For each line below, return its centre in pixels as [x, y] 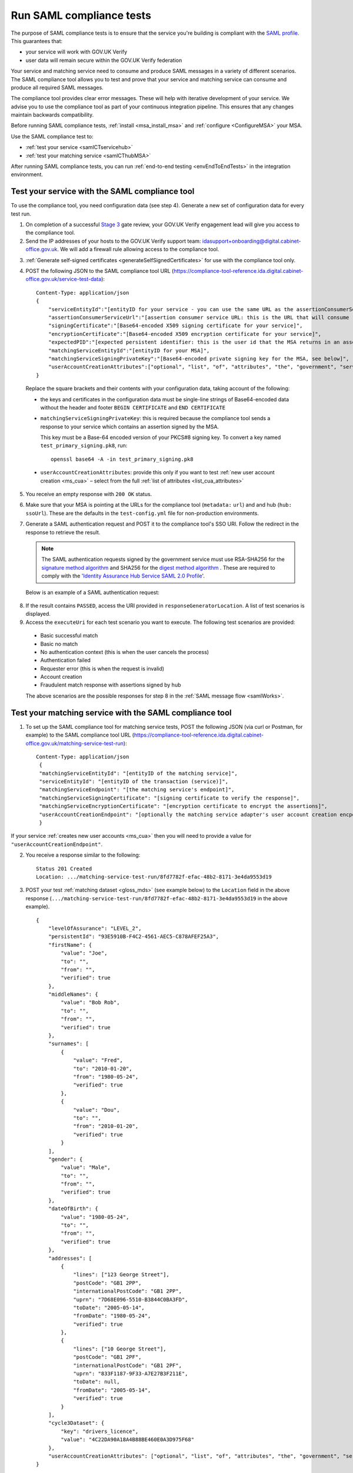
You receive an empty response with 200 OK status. [89, 494]
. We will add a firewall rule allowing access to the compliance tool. [138, 249]
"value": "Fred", [98, 1060]
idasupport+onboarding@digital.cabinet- [252, 241]
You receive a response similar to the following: [83, 855]
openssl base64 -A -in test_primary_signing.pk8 [122, 459]
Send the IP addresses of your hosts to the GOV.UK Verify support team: [113, 241]
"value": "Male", [86, 1167]
